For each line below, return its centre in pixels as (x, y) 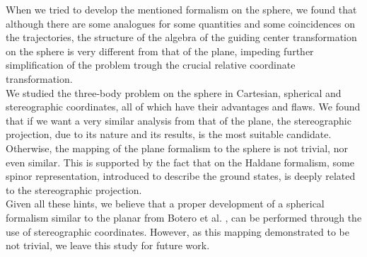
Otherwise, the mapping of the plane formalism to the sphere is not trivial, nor (177, 148)
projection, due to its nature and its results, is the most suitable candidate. (169, 134)
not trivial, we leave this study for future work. (108, 245)
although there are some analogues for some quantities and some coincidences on (181, 23)
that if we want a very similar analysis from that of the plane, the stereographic (179, 120)
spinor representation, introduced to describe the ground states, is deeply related (181, 176)
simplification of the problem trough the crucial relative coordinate (151, 65)
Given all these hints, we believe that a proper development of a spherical (165, 204)
